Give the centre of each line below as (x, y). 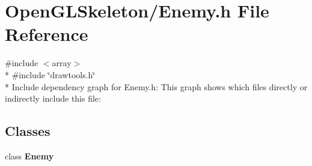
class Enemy (29, 155)
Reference (47, 34)
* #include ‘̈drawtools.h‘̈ (50, 74)
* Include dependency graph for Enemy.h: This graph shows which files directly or (156, 86)
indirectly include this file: (53, 98)
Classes (28, 131)
